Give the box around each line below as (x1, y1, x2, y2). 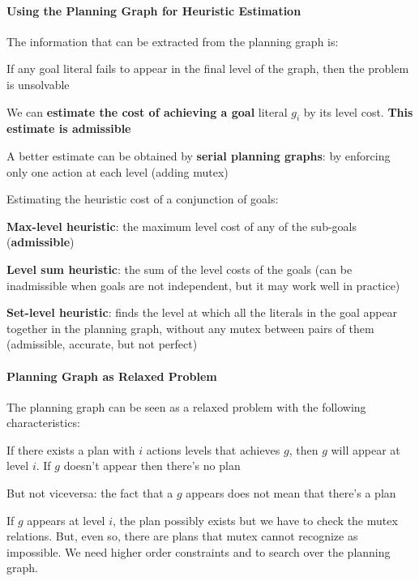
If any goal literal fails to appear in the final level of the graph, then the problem (6, 60, 409, 77)
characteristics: (6, 414, 80, 431)
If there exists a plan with (6, 441, 135, 458)
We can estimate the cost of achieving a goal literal (6, 103, 288, 120)
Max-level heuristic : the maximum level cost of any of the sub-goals (6, 217, 357, 234)
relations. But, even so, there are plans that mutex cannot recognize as (6, 528, 358, 545)
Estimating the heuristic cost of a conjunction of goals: (6, 190, 279, 207)
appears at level (27, 511, 105, 528)
